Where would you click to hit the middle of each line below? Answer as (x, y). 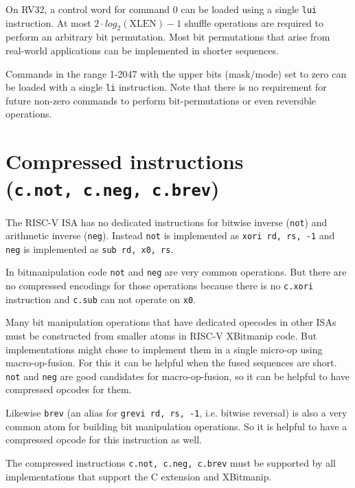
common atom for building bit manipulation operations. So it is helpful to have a (176, 426)
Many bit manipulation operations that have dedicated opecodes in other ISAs (171, 322)
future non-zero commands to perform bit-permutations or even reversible (161, 100)
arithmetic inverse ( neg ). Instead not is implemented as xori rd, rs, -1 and (170, 235)
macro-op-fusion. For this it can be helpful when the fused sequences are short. (171, 363)
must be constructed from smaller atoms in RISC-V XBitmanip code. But (161, 336)
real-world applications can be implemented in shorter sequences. (142, 51)
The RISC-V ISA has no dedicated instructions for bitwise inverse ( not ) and (167, 222)
